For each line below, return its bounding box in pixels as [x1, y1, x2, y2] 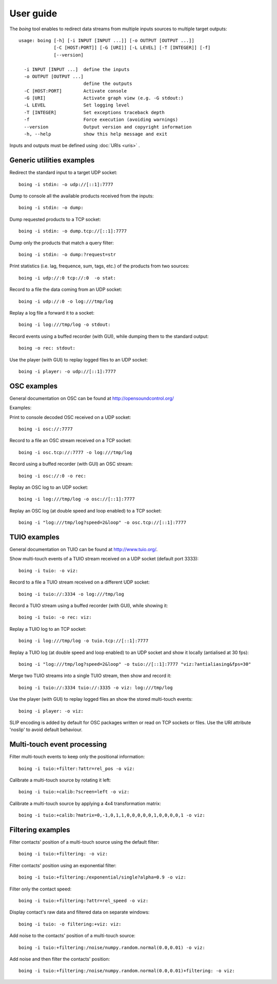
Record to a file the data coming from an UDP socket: [9, 286, 123, 293]
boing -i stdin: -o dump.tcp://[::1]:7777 [18, 228, 127, 234]
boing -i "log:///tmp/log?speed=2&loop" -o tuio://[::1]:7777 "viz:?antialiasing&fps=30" [18, 661, 251, 667]
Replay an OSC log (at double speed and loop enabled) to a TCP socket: [9, 507, 162, 514]
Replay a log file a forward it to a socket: [9, 310, 95, 316]
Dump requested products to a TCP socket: [9, 216, 101, 222]
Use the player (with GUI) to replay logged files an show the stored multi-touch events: [9, 696, 193, 702]
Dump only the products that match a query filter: [9, 240, 114, 246]
